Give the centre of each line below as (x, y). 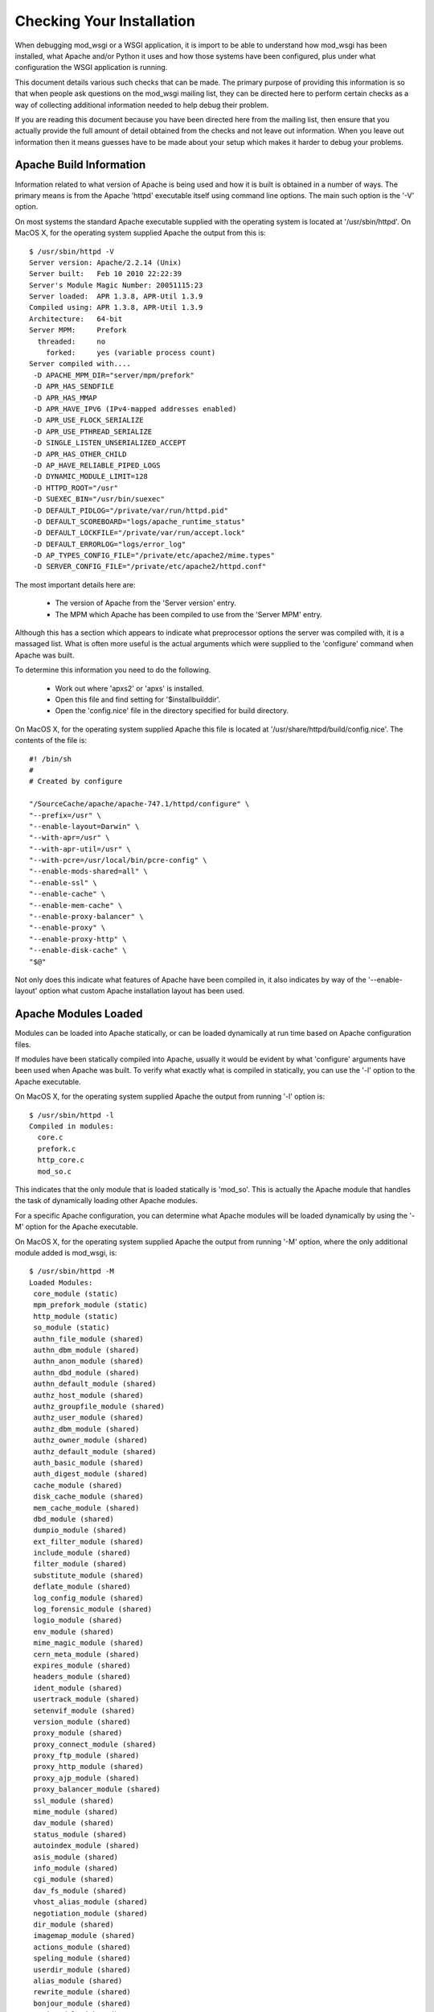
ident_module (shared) (78, 1688)
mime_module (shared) (76, 1812)
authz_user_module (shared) (88, 1418)
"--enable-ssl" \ (63, 882)
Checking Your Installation (105, 21)
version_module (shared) (82, 1721)
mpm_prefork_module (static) (91, 1305)
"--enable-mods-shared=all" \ (89, 872)
